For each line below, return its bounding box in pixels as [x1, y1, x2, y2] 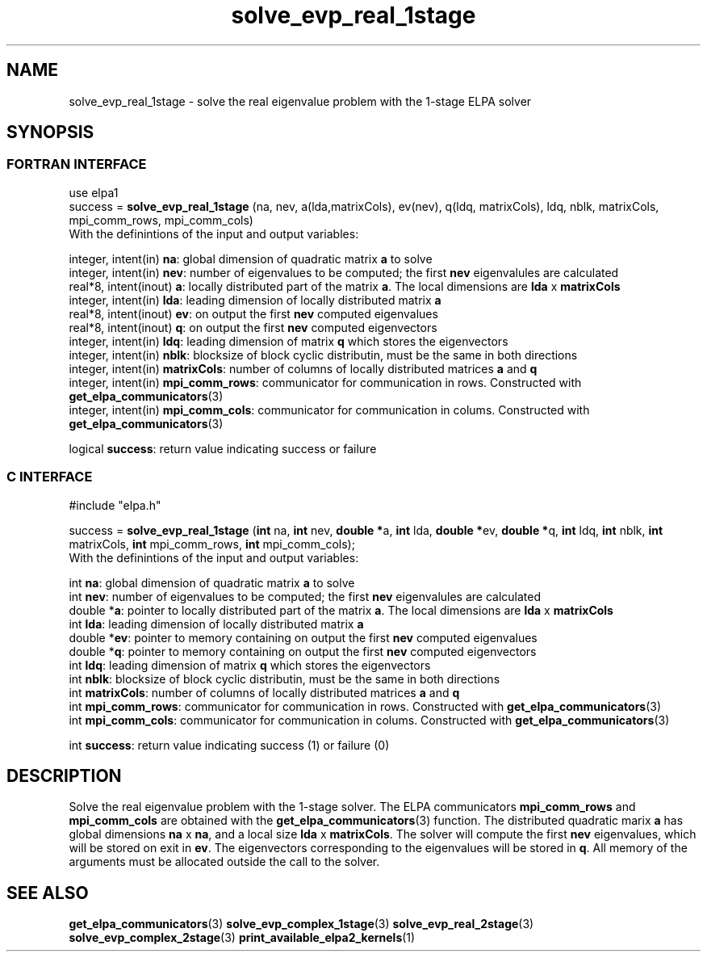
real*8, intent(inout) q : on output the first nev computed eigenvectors [69, 320, 437, 334]
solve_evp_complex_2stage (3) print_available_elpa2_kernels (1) [69, 931, 416, 945]
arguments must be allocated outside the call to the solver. [69, 855, 380, 869]
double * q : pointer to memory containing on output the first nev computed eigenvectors [69, 644, 537, 658]
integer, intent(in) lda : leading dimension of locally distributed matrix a [69, 292, 441, 307]
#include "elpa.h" [69, 498, 161, 512]
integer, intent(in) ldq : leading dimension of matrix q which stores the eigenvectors [69, 334, 508, 348]
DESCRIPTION [6, 765, 122, 786]
